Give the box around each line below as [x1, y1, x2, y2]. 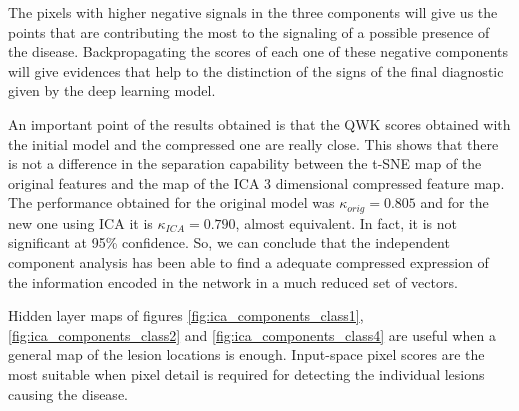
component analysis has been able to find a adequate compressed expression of [8, 251, 489, 272]
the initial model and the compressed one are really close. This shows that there [8, 133, 499, 154]
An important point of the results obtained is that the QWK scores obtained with [8, 113, 511, 134]
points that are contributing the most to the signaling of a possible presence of [8, 21, 490, 42]
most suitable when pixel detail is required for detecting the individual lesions [8, 363, 485, 384]
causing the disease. [8, 383, 128, 404]
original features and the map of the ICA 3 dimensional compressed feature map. [8, 172, 505, 193]
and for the [420, 192, 489, 213]
